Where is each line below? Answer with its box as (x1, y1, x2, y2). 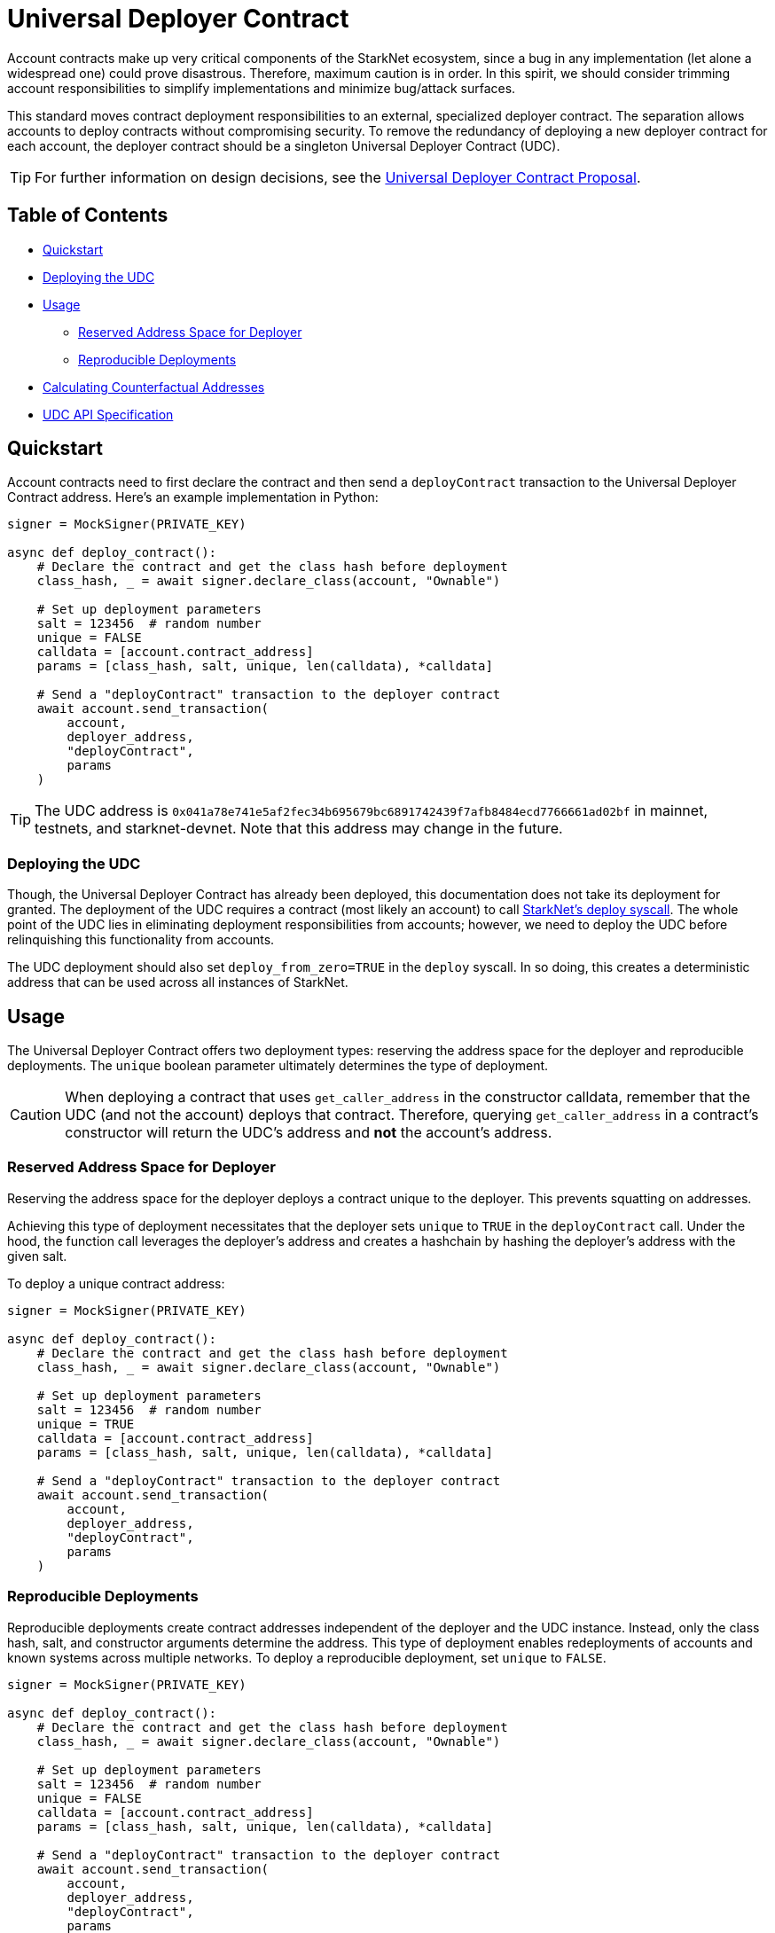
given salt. (7, 1248, 67, 1264)
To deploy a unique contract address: (7, 1275, 225, 1291)
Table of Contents (7, 204, 168, 227)
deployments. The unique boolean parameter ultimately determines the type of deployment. (7, 1058, 549, 1074)
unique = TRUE (36, 1416, 135, 1431)
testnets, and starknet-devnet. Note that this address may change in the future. (35, 819, 563, 838)
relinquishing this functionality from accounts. (7, 932, 275, 948)
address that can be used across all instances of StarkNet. (7, 974, 348, 990)
